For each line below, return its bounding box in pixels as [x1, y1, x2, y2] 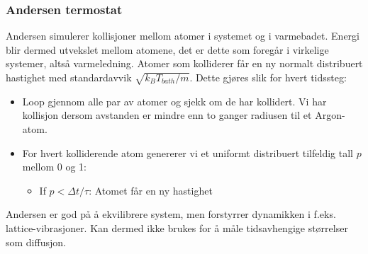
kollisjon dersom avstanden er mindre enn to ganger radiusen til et [22, 108, 312, 122]
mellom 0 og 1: [22, 159, 87, 174]
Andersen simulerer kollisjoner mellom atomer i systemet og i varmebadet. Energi [6, 28, 359, 43]
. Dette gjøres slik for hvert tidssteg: [189, 70, 347, 84]
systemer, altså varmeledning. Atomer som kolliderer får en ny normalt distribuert [6, 56, 363, 71]
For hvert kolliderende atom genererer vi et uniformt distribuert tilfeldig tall [22, 145, 353, 160]
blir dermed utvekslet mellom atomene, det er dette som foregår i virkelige [6, 42, 329, 57]
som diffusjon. [6, 234, 66, 249]
